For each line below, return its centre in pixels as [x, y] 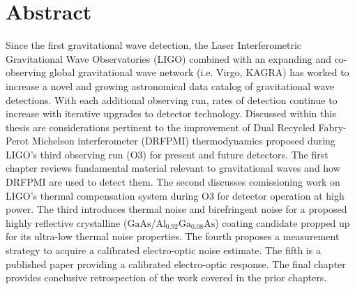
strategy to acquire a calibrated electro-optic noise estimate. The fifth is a [163, 250]
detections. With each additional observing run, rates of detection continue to [172, 99]
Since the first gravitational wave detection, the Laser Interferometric [154, 45]
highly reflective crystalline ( [67, 222]
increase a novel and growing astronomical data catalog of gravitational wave [170, 86]
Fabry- [332, 127]
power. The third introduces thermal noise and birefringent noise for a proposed [176, 209]
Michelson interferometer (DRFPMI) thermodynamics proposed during [183, 141]
